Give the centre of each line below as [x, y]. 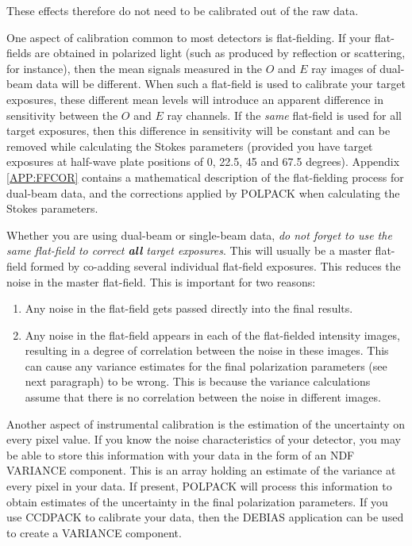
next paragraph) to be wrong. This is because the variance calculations [198, 381]
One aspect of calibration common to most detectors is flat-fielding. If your [189, 37]
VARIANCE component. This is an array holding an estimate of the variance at [201, 470]
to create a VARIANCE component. [94, 532]
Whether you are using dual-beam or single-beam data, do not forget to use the [199, 235]
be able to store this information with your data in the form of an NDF [181, 454]
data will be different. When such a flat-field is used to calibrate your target [221, 84]
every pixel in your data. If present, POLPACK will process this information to [199, 486]
